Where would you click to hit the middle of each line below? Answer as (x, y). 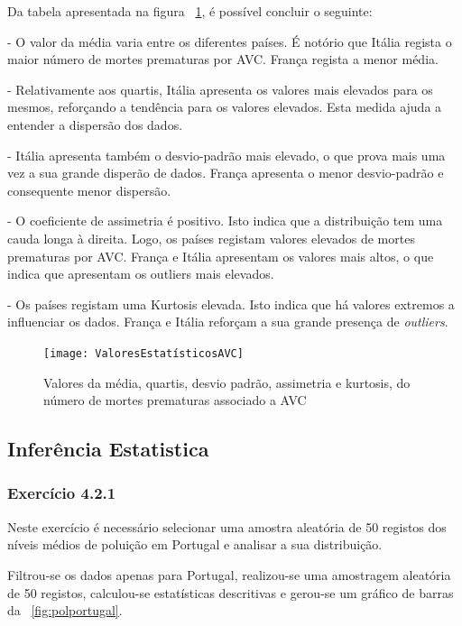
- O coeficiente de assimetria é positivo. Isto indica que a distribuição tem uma (225, 221)
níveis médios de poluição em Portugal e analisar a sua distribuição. (195, 544)
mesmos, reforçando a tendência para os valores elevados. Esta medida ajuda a (225, 107)
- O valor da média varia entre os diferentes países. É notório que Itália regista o (230, 41)
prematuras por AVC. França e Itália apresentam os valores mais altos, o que (221, 256)
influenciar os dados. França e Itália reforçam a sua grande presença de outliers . (228, 322)
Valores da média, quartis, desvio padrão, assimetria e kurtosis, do (227, 382)
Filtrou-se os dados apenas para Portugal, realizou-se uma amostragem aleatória (229, 574)
